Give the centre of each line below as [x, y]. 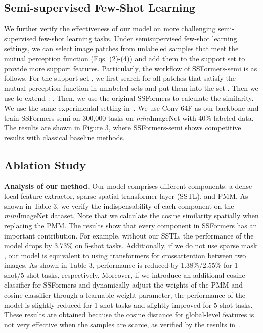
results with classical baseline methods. [64, 137]
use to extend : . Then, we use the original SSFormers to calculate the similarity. [129, 98]
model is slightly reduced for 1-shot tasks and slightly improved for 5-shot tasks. [128, 304]
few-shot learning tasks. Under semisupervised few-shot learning [138, 38]
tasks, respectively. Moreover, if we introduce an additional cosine [143, 275]
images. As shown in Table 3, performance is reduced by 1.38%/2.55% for [118, 265]
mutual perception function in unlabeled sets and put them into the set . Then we [131, 88]
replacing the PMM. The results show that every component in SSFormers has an [131, 225]
